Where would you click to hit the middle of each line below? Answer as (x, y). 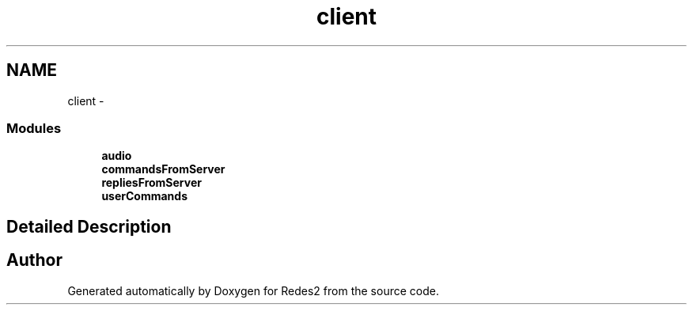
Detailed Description (89, 226)
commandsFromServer (163, 169)
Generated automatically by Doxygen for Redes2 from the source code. (253, 290)
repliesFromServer (151, 183)
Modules (34, 128)
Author (34, 260)
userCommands (144, 196)
